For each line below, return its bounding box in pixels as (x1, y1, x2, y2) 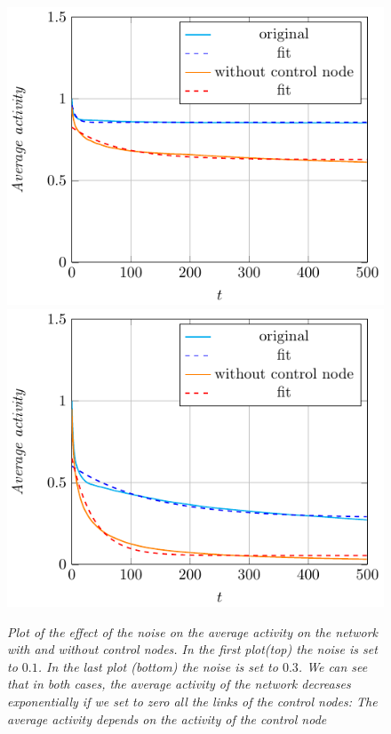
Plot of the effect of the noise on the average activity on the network (7, 622, 379, 641)
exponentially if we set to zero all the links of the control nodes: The (7, 692, 378, 711)
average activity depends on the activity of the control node (7, 709, 327, 728)
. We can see (298, 657, 368, 675)
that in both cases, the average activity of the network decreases (7, 674, 351, 693)
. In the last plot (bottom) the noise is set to (37, 657, 278, 675)
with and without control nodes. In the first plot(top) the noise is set (7, 640, 378, 658)
